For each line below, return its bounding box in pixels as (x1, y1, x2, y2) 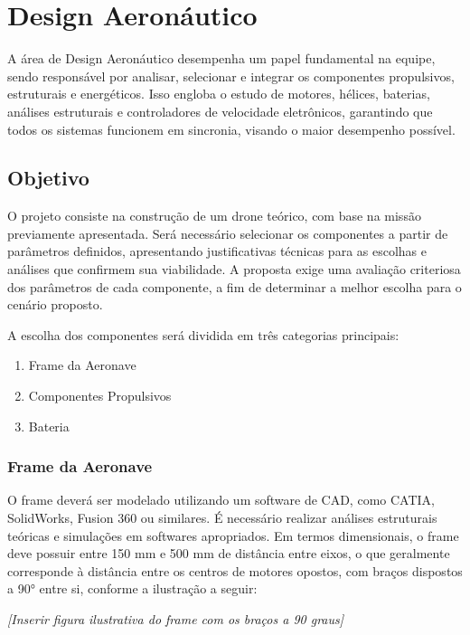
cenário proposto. (7, 295, 103, 314)
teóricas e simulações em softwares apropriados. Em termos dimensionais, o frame (7, 526, 459, 545)
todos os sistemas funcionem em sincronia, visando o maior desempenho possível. (7, 119, 456, 138)
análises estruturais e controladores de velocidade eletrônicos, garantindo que (7, 101, 433, 120)
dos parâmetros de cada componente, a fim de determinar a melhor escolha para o (7, 277, 462, 296)
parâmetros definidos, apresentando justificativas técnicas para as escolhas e (7, 242, 427, 261)
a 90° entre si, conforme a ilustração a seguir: (7, 579, 258, 598)
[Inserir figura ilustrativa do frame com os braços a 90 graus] (7, 610, 344, 629)
